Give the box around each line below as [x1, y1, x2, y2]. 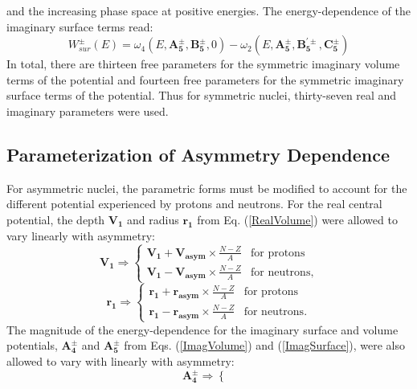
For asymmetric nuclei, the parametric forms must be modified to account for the [6, 179, 407, 196]
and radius [127, 211, 179, 227]
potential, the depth [6, 211, 105, 227]
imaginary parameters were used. [6, 102, 169, 119]
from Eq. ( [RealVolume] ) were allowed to [197, 211, 398, 227]
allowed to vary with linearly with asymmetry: [6, 353, 235, 370]
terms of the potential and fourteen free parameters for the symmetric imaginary [6, 71, 404, 88]
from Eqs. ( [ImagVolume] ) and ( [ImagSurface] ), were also [124, 337, 405, 354]
